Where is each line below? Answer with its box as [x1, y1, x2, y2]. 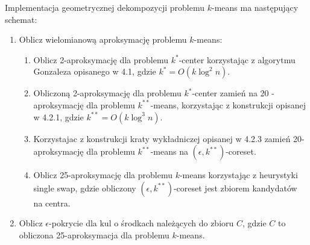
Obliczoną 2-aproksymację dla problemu [33, 87, 182, 99]
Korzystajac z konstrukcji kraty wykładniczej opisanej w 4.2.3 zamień [33, 132, 291, 144]
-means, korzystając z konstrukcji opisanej [150, 98, 306, 111]
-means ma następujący [211, 1, 299, 13]
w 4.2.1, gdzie [33, 110, 84, 123]
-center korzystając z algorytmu [179, 53, 296, 66]
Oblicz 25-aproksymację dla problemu [33, 169, 172, 181]
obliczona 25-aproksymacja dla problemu [19, 228, 169, 241]
